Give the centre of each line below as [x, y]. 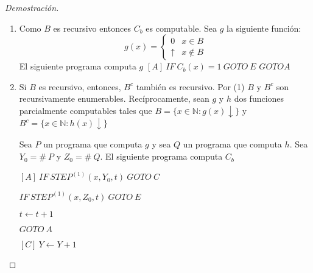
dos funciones [259, 98]
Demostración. [32, 7]
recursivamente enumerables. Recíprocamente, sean [114, 98]
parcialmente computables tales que [86, 110]
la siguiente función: [264, 28]
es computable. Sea [181, 28]
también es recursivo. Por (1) [190, 86]
